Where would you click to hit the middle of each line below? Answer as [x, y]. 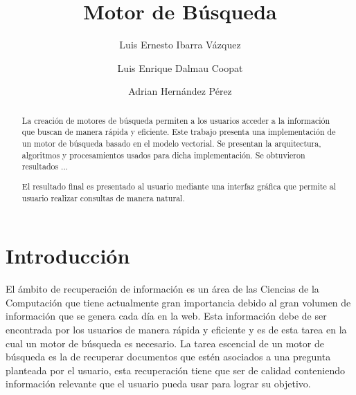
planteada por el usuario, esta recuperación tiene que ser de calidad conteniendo [176, 370]
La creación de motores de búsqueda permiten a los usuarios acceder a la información [176, 120]
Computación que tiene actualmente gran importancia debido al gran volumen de [178, 302]
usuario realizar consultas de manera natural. [103, 197]
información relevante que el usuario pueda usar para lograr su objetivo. [158, 384]
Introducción [68, 256]
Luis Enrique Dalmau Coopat [180, 67]
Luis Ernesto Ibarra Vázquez [180, 45]
